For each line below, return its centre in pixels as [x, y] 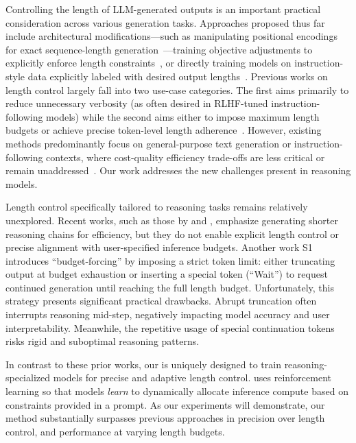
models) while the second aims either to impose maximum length [183, 116]
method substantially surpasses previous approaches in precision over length [165, 418]
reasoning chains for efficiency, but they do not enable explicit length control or [173, 234]
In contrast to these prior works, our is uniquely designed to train [143, 364]
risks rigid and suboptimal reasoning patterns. [103, 341]
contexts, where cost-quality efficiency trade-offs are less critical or [186, 157]
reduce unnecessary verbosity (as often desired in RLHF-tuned [137, 103]
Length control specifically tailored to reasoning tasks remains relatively [157, 207]
